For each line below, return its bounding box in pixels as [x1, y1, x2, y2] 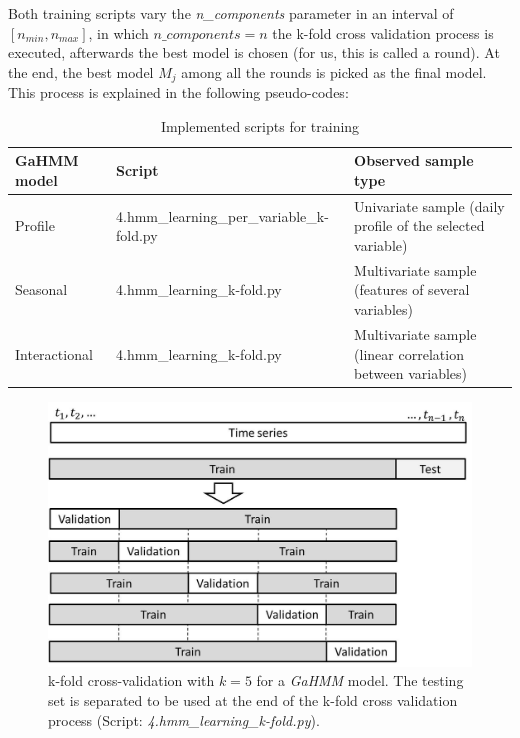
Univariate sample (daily [354, 195, 505, 216]
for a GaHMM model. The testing [256, 670, 464, 691]
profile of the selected [354, 215, 485, 236]
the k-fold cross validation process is [272, 22, 494, 43]
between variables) [354, 363, 467, 384]
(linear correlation [354, 343, 464, 364]
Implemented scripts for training [160, 115, 360, 136]
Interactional [15, 343, 93, 364]
